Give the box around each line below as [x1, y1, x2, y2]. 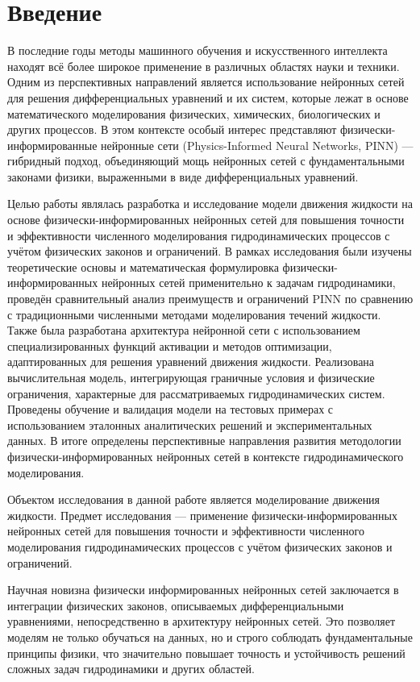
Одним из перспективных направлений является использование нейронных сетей [7, 73, 405, 90]
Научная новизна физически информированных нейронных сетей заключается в [7, 581, 399, 598]
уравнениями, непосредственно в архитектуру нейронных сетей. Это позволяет [7, 613, 396, 630]
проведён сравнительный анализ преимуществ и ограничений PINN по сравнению [7, 290, 414, 307]
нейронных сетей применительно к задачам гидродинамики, [101, 274, 396, 291]
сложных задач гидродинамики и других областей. [7, 660, 255, 677]
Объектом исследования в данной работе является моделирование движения [7, 491, 380, 508]
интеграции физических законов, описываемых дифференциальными [7, 597, 344, 613]
